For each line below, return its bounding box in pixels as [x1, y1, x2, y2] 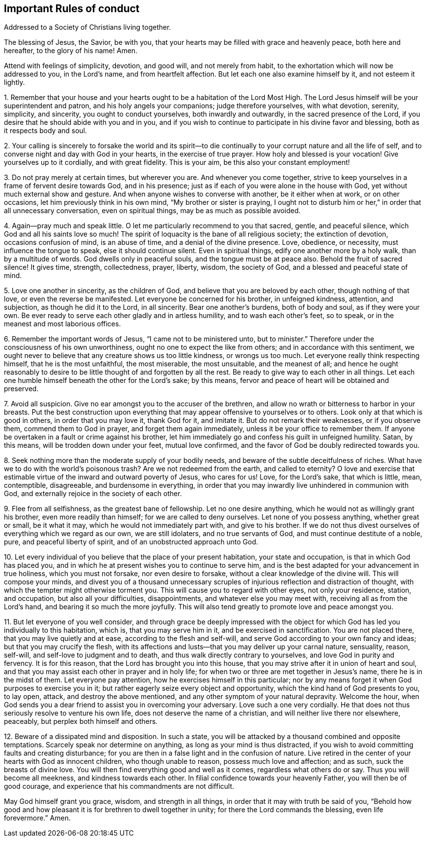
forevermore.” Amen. [4, 814, 71, 822]
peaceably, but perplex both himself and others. [4, 717, 158, 726]
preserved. [4, 384, 39, 393]
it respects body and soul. [4, 126, 87, 135]
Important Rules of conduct [4, 2, 140, 15]
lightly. [4, 78, 25, 87]
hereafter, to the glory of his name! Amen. [4, 46, 138, 55]
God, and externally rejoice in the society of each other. [4, 489, 182, 498]
